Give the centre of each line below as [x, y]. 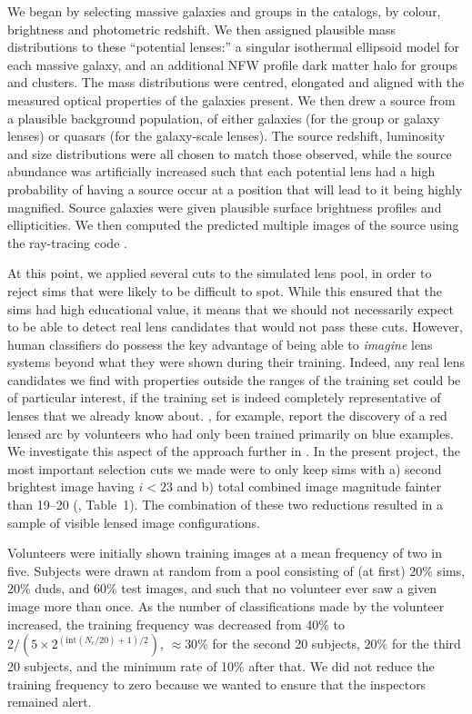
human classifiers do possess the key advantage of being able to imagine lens [220, 344]
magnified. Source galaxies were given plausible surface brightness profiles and [225, 207]
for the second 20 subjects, [286, 644]
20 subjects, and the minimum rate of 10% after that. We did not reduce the [221, 666]
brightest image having [71, 486]
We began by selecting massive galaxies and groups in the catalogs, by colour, [224, 11]
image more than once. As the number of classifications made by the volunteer [226, 606]
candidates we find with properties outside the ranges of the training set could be [234, 379]
